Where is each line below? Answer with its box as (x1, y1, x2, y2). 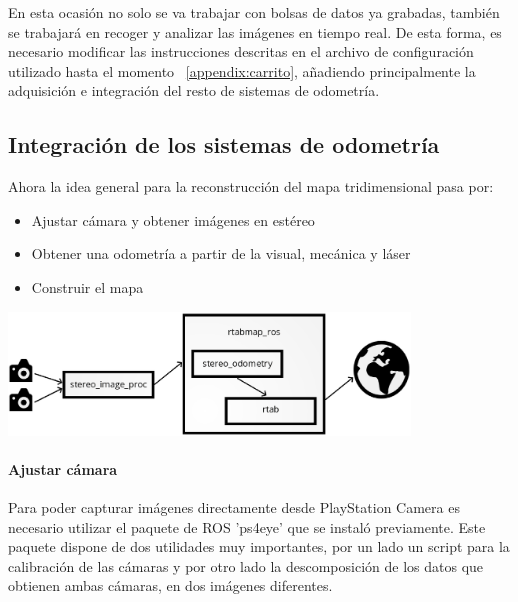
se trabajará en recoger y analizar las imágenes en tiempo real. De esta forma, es (8, 21, 502, 42)
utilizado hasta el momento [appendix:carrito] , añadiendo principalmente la (8, 60, 476, 81)
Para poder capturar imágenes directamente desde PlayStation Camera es (8, 497, 460, 518)
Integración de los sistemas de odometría (8, 129, 440, 160)
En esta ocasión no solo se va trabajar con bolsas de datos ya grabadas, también (8, 2, 500, 22)
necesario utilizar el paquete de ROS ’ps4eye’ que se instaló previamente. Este (8, 516, 486, 537)
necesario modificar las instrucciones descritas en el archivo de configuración (8, 41, 474, 62)
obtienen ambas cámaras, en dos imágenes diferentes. (8, 575, 333, 596)
